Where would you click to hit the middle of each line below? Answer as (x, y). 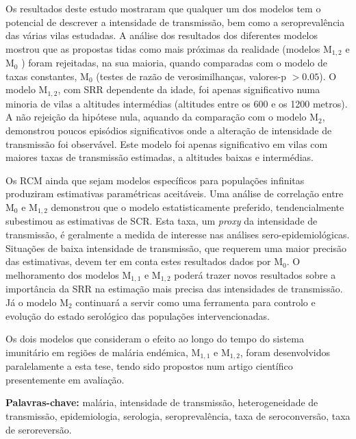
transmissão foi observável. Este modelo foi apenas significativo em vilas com (167, 143)
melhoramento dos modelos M (68, 274)
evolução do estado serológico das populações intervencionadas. (138, 315)
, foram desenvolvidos (285, 352)
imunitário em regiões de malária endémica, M (103, 352)
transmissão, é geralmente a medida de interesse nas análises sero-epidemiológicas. (178, 235)
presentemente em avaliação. (65, 379)
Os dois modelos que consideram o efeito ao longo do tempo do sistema (155, 339)
